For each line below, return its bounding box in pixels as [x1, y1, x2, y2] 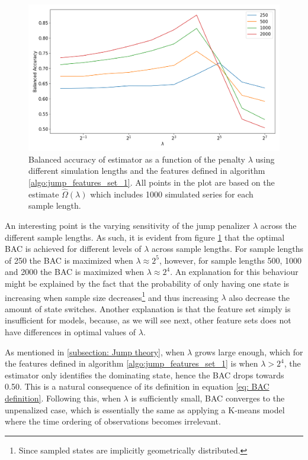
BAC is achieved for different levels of [5, 242, 142, 255]
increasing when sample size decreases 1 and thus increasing [5, 289, 219, 303]
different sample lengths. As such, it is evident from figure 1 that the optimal [5, 231, 285, 243]
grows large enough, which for [194, 345, 303, 358]
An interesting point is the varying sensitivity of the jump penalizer [5, 219, 251, 231]
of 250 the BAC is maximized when [5, 254, 133, 266]
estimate [28, 187, 59, 200]
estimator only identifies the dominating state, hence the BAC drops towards [5, 368, 284, 381]
